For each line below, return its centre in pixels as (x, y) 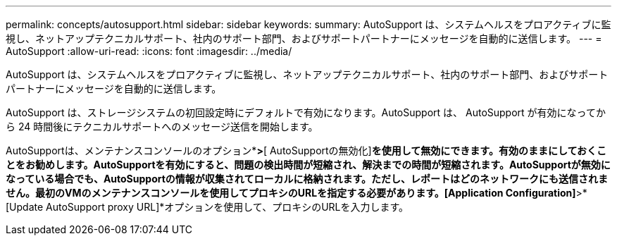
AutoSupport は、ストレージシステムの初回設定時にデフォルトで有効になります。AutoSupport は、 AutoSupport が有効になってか (306, 112)
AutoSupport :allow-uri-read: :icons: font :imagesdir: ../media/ (149, 51)
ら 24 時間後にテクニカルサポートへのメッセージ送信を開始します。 (162, 126)
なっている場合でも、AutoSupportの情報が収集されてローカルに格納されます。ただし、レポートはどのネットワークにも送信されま (307, 179)
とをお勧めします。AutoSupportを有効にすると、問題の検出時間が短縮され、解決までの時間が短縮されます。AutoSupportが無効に (308, 165)
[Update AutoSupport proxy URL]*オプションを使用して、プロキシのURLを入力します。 (207, 207)
